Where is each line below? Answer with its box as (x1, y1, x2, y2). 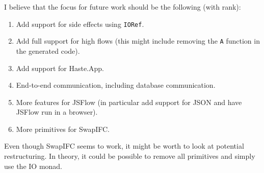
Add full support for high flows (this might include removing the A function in (16, 36, 260, 46)
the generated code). (16, 45, 80, 56)
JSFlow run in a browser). (16, 107, 98, 117)
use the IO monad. (4, 160, 63, 171)
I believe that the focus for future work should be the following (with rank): (4, 2, 241, 12)
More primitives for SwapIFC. (16, 123, 110, 134)
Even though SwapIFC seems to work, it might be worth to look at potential (4, 141, 244, 151)
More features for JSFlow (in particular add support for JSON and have (16, 96, 242, 107)
